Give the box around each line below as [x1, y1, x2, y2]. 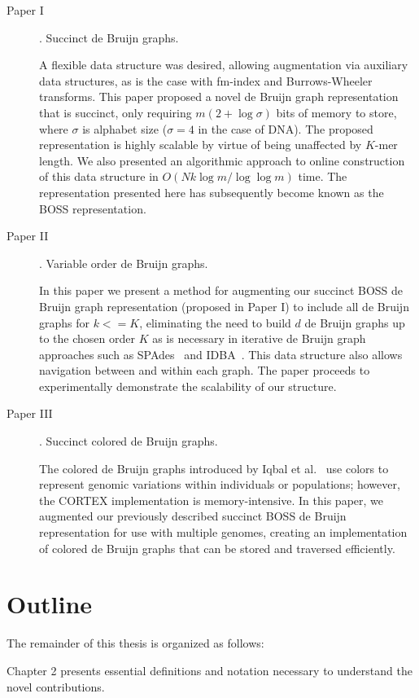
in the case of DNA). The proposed [198, 120, 373, 137]
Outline [7, 587, 93, 621]
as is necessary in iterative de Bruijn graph [152, 330, 366, 347]
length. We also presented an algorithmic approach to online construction [39, 151, 405, 169]
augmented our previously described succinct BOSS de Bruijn [39, 507, 347, 525]
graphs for [39, 314, 90, 331]
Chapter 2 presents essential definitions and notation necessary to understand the [7, 661, 412, 678]
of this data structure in [39, 168, 159, 185]
